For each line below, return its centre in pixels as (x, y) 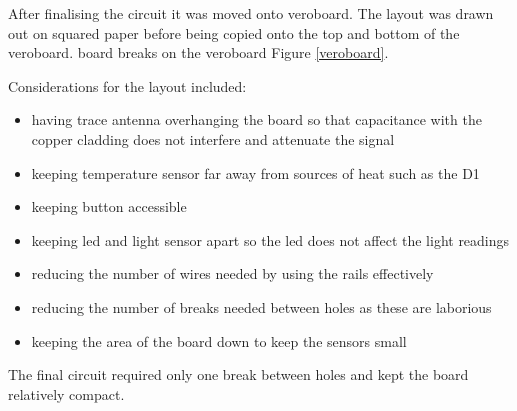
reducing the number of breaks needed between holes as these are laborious (261, 306)
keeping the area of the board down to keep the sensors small (219, 340)
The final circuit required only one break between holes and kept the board (238, 374)
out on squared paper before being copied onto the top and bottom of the (234, 32)
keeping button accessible (109, 206)
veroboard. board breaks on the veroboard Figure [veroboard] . (198, 52)
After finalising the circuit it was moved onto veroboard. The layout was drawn (251, 13)
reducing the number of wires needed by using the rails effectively (232, 273)
